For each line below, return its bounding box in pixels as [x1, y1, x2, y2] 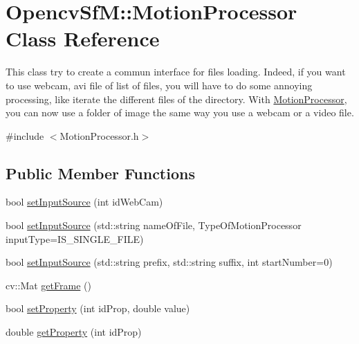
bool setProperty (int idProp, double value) [6, 301, 190, 316]
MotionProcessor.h [59, 128, 139, 143]
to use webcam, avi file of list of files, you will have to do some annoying [6, 78, 313, 92]
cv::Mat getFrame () [6, 278, 91, 292]
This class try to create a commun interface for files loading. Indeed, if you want [6, 64, 346, 79]
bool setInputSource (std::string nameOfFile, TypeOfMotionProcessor [6, 218, 302, 233]
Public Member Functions [6, 162, 195, 183]
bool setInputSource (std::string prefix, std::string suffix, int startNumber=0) [6, 255, 333, 269]
